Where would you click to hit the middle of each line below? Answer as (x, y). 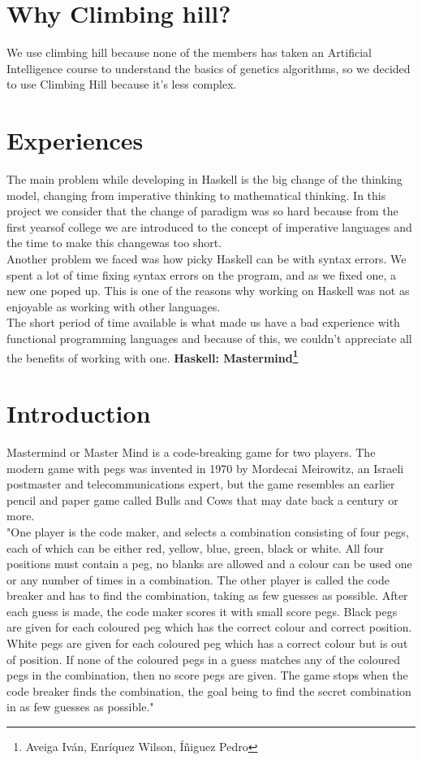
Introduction (79, 413)
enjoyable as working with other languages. (114, 306)
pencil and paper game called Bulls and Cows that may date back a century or (202, 499)
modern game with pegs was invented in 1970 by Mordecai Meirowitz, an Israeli (205, 468)
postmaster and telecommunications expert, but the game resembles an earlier (201, 484)
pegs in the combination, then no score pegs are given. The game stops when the (207, 675)
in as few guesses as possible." (80, 707)
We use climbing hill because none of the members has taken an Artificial (189, 52)
